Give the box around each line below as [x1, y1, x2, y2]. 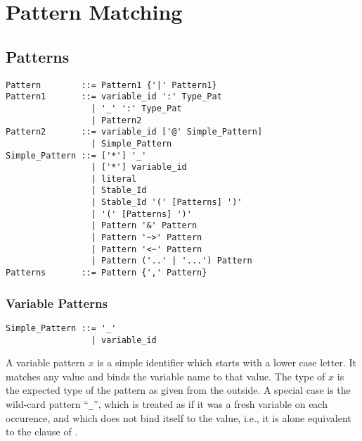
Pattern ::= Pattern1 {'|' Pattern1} [6, 80, 217, 90]
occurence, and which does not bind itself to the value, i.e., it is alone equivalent [6, 410, 351, 425]
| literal [91, 173, 137, 184]
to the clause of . [6, 424, 78, 439]
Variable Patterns [6, 294, 108, 311]
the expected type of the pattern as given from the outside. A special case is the [6, 383, 351, 397]
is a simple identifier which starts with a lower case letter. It [97, 355, 356, 370]
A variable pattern [6, 355, 85, 370]
